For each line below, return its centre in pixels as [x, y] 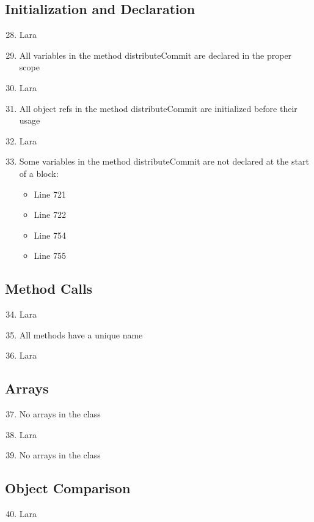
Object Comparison [68, 488]
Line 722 [50, 214]
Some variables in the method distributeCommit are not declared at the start [164, 161]
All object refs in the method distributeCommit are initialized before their [158, 108]
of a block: [39, 173]
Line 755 [50, 255]
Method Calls [49, 289]
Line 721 [50, 194]
